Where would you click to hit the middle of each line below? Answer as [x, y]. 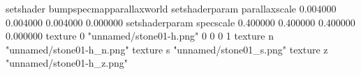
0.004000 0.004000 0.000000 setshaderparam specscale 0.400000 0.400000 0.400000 [180, 22]
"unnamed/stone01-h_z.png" [67, 63]
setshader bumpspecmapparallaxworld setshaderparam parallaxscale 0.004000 [171, 8]
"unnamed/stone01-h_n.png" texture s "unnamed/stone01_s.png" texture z [167, 49]
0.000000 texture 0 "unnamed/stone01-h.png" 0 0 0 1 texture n [140, 36]
